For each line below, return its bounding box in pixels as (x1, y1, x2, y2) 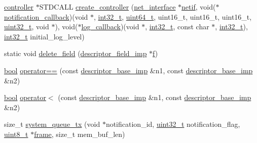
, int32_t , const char (145, 21, 209, 32)
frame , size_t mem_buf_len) (34, 128, 125, 139)
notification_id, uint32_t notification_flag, (105, 119, 240, 129)
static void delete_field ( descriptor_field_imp (4, 48, 147, 59)
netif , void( (181, 2, 216, 12)
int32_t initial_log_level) (4, 31, 85, 41)
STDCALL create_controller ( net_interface (39, 2, 176, 12)
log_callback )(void (81, 21, 139, 32)
